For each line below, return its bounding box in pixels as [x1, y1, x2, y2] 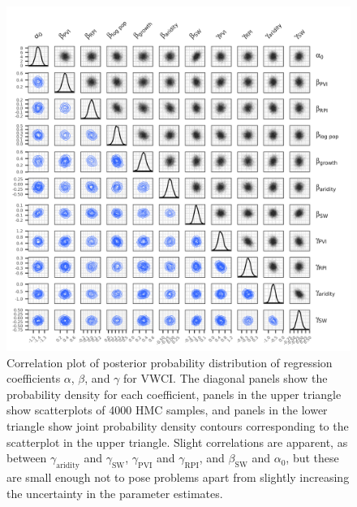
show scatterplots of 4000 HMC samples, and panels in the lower [6, 401, 328, 418]
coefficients [6, 370, 61, 387]
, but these [286, 449, 339, 466]
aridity [56, 461, 80, 470]
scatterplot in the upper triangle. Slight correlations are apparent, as [6, 433, 348, 450]
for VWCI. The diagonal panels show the [123, 370, 328, 387]
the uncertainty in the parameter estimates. [6, 484, 223, 501]
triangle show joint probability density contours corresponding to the [6, 417, 349, 434]
